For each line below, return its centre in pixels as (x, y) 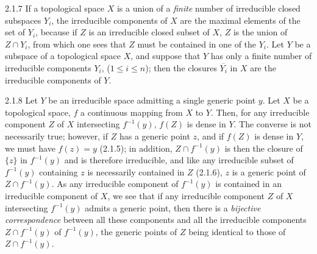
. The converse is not (272, 124)
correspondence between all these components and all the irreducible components (156, 220)
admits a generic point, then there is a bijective (173, 207)
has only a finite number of (261, 56)
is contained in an (248, 184)
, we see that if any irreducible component (186, 195)
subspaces (23, 20)
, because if (56, 32)
